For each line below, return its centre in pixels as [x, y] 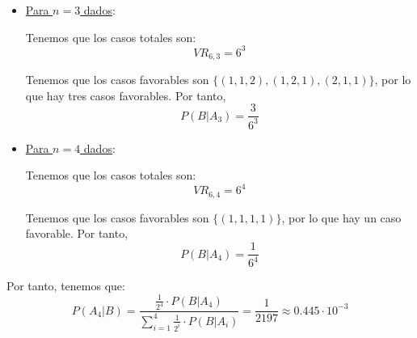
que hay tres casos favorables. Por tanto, [126, 95]
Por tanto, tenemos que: [66, 286]
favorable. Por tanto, [77, 233]
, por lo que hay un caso [341, 217]
